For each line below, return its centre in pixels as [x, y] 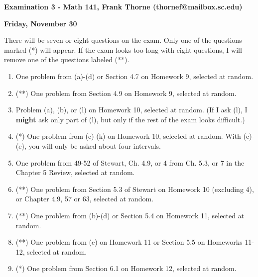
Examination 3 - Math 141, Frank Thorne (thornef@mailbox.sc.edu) [123, 6]
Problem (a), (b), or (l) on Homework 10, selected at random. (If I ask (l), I [131, 110]
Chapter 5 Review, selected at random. [75, 172]
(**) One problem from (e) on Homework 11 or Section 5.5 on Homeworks [129, 242]
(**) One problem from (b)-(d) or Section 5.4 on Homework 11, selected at [130, 215]
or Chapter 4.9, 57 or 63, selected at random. [85, 199]
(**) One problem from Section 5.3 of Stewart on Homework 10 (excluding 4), [135, 189]
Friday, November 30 [41, 23]
